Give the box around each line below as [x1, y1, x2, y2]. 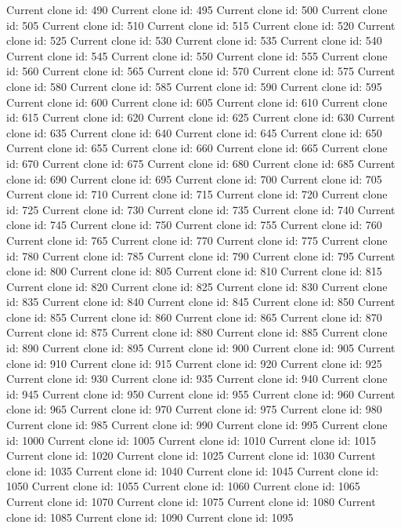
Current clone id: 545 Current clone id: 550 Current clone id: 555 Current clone [6, 47, 388, 64]
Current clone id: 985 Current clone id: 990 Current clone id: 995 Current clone [6, 417, 388, 433]
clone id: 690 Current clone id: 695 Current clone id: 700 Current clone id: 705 [6, 170, 382, 187]
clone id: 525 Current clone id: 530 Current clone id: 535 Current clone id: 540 [6, 32, 382, 49]
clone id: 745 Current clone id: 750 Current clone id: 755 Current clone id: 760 [6, 217, 382, 233]
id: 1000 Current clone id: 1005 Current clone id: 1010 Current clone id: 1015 [6, 432, 376, 448]
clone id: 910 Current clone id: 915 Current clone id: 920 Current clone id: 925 [6, 355, 382, 371]
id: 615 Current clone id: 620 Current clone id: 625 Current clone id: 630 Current [6, 109, 396, 126]
